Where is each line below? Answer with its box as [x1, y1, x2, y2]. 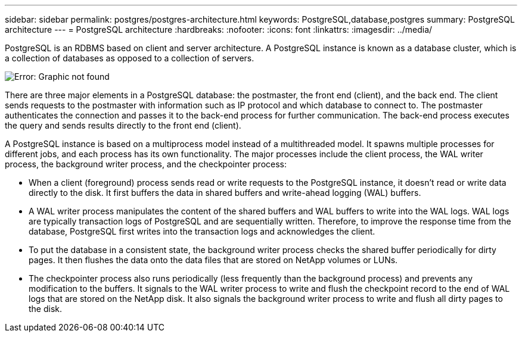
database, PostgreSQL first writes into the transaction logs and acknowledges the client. [29, 226, 375, 236]
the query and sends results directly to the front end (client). [5, 120, 241, 130]
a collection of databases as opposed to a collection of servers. [5, 53, 254, 63]
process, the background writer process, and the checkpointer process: [5, 159, 287, 169]
